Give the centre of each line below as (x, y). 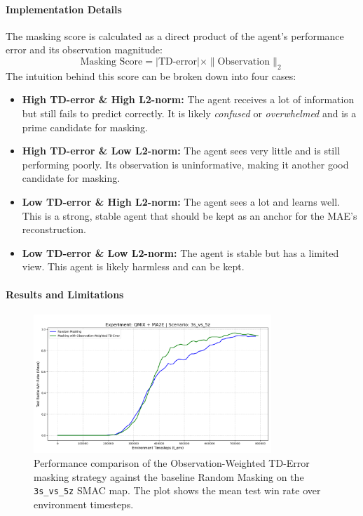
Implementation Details (64, 9)
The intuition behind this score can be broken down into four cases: (151, 75)
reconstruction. (54, 229)
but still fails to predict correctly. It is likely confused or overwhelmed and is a (189, 113)
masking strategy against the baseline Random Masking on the (169, 476)
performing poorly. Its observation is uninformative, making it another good (185, 164)
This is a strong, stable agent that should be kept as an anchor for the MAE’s (190, 215)
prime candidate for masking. (85, 127)
